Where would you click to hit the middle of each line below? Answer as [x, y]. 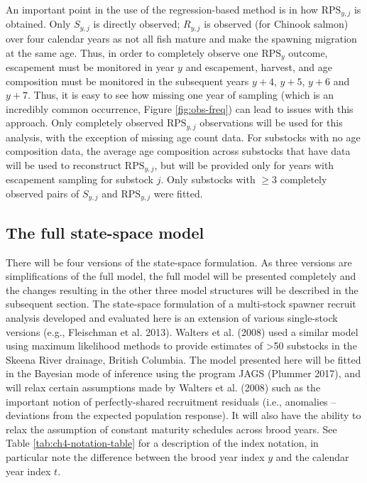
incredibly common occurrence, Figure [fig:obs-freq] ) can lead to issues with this [180, 108]
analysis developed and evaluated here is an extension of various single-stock [172, 318]
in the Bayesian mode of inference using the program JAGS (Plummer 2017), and [183, 373]
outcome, [308, 52]
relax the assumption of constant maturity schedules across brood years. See [171, 429]
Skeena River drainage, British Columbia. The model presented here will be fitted [183, 359]
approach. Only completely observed [85, 123]
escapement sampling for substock [80, 179]
